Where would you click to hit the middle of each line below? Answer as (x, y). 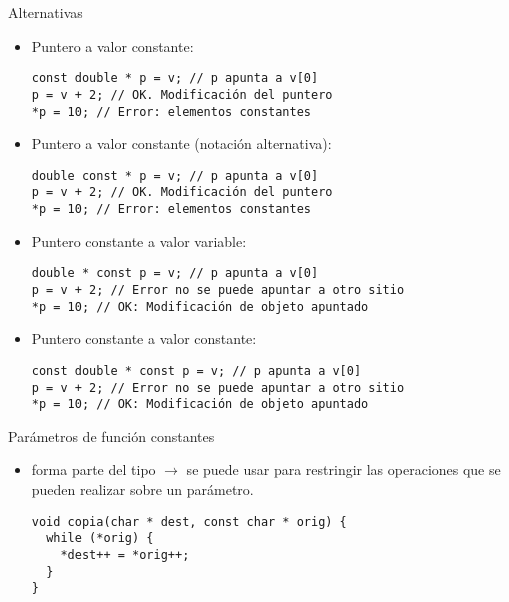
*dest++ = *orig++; (125, 554)
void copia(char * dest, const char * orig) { (189, 521)
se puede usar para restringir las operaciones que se (343, 469)
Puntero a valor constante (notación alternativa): (181, 143)
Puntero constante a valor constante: (144, 338)
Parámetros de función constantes (111, 435)
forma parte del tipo (93, 469)
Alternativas (45, 12)
